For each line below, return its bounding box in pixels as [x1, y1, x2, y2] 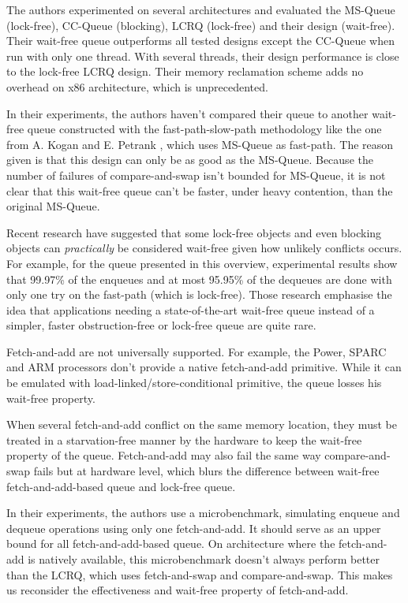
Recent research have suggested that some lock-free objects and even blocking [6, 224, 382, 240]
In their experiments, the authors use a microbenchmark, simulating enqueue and [6, 504, 400, 521]
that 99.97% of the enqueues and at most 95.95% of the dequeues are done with [6, 270, 392, 287]
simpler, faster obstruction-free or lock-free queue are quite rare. [6, 317, 316, 333]
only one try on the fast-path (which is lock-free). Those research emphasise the [6, 286, 392, 303]
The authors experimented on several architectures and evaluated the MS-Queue [6, 2, 395, 17]
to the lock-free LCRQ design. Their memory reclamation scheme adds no [6, 63, 364, 80]
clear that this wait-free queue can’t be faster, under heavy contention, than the [6, 182, 393, 199]
